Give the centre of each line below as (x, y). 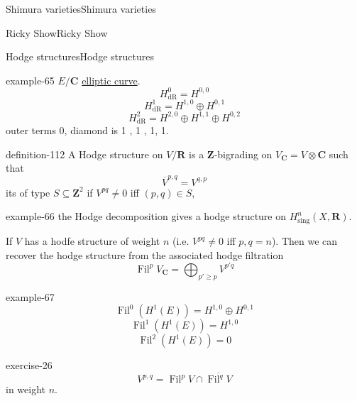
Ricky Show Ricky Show (57, 32)
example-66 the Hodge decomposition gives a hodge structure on (146, 216)
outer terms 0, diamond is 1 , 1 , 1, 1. (87, 130)
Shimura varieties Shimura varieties (81, 9)
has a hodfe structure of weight (92, 241)
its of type (28, 192)
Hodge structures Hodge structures (80, 56)
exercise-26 (29, 365)
